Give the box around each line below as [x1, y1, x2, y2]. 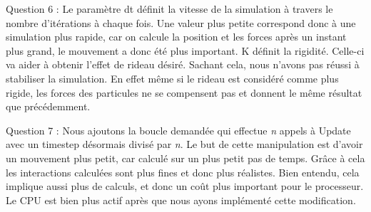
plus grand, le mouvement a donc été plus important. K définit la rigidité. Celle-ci [6, 43, 365, 58]
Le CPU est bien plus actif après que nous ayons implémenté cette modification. [6, 192, 356, 207]
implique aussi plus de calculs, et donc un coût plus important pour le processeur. [6, 179, 364, 194]
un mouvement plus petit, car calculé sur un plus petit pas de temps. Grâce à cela [6, 150, 365, 165]
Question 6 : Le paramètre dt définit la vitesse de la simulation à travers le [6, 1, 333, 16]
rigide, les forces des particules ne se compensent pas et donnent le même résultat [6, 85, 362, 100]
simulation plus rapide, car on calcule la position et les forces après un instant [6, 29, 347, 44]
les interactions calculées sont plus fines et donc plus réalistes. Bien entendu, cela [6, 164, 360, 179]
